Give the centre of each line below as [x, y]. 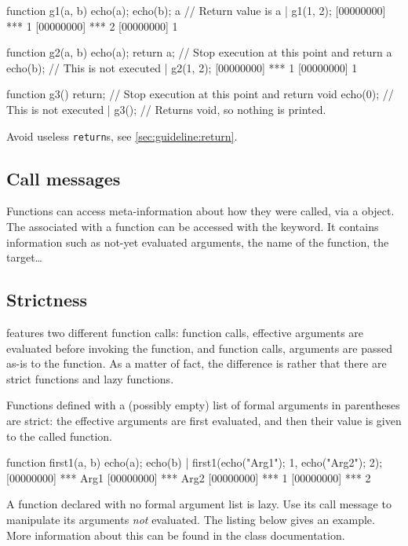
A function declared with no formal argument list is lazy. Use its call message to [199, 504]
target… [24, 257]
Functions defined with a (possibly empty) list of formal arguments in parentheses [203, 405]
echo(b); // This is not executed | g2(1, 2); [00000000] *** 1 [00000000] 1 [182, 67]
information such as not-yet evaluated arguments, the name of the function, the [198, 242]
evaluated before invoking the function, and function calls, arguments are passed [200, 348]
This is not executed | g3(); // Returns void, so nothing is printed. [166, 109]
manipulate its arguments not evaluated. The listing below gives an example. [191, 519]
